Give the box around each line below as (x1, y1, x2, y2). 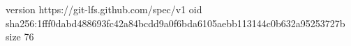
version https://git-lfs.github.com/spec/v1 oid (6, 2, 202, 16)
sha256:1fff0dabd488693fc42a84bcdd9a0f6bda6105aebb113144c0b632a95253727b (6, 15, 345, 30)
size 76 (6, 29, 34, 44)
